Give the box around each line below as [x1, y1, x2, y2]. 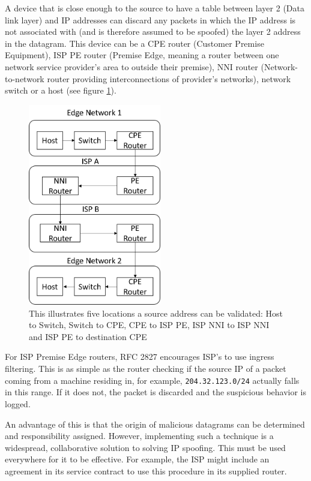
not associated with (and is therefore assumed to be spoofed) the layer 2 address [5, 25, 301, 38]
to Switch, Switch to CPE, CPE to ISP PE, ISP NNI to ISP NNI [29, 318, 270, 331]
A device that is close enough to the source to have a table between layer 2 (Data [5, 2, 304, 14]
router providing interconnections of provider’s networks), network [47, 72, 291, 85]
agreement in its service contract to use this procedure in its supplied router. [5, 464, 287, 477]
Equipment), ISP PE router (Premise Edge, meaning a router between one [5, 49, 279, 61]
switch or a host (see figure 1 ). [5, 84, 116, 97]
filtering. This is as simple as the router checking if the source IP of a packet [5, 362, 286, 375]
